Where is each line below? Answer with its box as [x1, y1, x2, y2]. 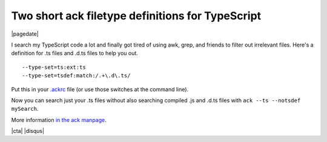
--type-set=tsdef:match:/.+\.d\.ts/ [22, 73, 131, 79]
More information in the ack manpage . [11, 116, 107, 123]
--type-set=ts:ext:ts [22, 63, 86, 71]
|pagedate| [11, 30, 39, 37]
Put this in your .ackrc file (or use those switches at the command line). [11, 85, 189, 93]
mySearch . [11, 105, 39, 112]
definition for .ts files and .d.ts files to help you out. [11, 50, 139, 57]
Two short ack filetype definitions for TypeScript [11, 9, 262, 22]
